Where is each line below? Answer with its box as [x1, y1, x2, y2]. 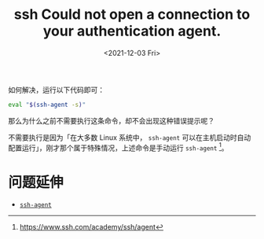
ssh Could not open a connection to [13, 6, 251, 24]
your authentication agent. [42, 22, 222, 40]
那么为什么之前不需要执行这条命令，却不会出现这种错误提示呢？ [8, 116, 214, 125]
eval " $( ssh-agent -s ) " [8, 101, 86, 108]
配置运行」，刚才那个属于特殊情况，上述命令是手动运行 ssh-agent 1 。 [8, 142, 229, 153]
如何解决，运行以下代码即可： [8, 85, 104, 94]
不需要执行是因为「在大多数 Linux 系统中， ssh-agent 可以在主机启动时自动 [8, 132, 251, 142]
